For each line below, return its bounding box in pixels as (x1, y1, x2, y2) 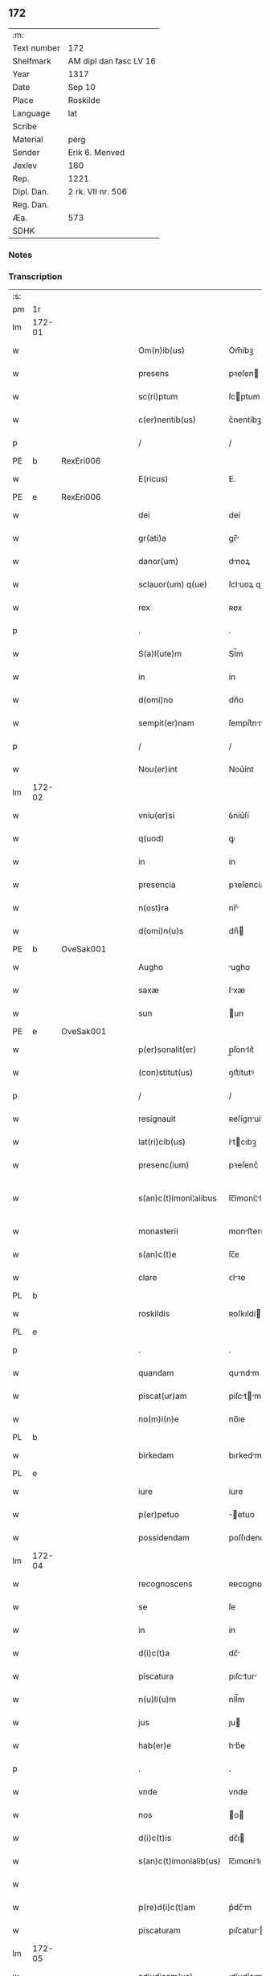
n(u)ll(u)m (137, 1694, 177, 1705)
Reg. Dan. (12, 198, 50, 210)
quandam (137, 1368, 174, 1379)
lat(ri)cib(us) (137, 1136, 186, 1148)
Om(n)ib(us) (137, 345, 185, 356)
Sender (12, 146, 40, 158)
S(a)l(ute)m (137, 648, 182, 660)
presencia (137, 879, 176, 890)
